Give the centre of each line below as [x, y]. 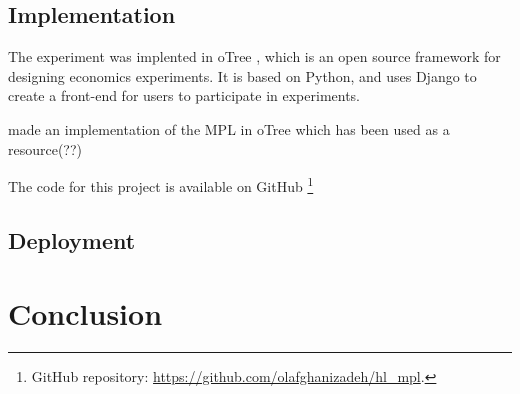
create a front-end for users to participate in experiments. [184, 95]
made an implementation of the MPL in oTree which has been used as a [229, 128]
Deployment [72, 239]
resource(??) [45, 148]
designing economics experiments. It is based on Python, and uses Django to [242, 75]
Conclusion [85, 313]
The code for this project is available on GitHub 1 [161, 184]
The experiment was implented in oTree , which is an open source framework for [254, 56]
